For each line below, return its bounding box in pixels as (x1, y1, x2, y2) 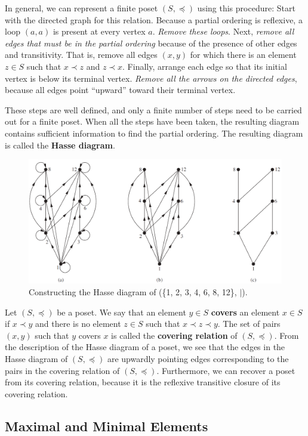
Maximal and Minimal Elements (5, 416, 208, 435)
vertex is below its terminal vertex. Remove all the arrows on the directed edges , (5, 72, 297, 84)
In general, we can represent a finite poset (5, 2, 158, 14)
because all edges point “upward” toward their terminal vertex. (5, 84, 236, 96)
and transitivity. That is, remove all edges (5, 48, 158, 61)
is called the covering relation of (111, 329, 238, 341)
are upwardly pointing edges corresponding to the (107, 352, 289, 364)
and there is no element (35, 317, 121, 330)
